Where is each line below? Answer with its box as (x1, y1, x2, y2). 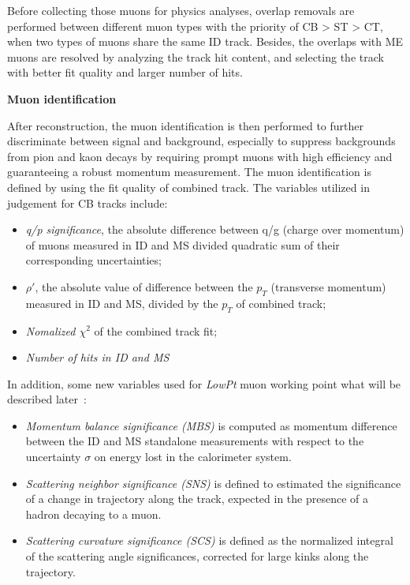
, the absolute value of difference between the (35, 278, 253, 294)
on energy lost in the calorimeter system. (94, 448, 292, 465)
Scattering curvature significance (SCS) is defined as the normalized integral (25, 532, 393, 549)
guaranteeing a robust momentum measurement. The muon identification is (7, 163, 371, 180)
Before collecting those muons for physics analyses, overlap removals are (7, 2, 355, 18)
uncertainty (25, 448, 81, 465)
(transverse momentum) (270, 278, 386, 294)
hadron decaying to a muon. (25, 505, 162, 522)
